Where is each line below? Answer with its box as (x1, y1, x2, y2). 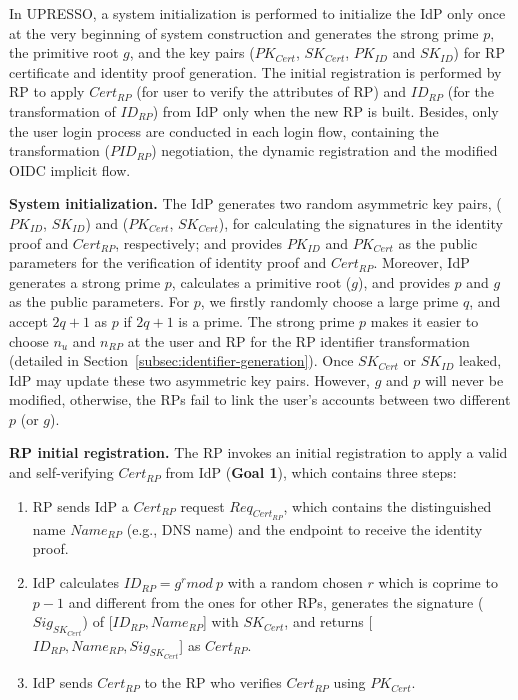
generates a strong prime (9, 271, 161, 292)
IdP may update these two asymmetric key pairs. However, (9, 369, 370, 390)
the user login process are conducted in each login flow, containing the (9, 120, 439, 141)
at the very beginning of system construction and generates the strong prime (9, 22, 479, 43)
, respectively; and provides (115, 232, 282, 253)
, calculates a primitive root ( (171, 271, 352, 292)
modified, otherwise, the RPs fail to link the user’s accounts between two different (9, 389, 511, 410)
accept (9, 310, 48, 331)
